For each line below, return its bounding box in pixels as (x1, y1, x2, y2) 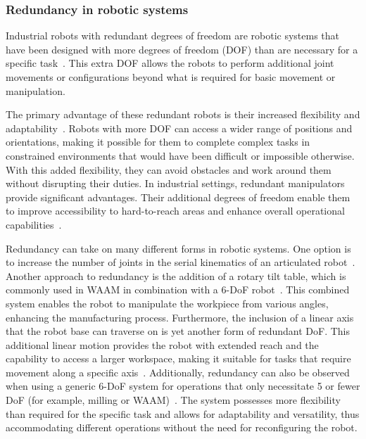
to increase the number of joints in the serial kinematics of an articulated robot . (6, 255, 355, 269)
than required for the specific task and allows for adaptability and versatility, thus (6, 406, 360, 421)
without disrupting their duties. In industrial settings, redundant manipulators (6, 176, 345, 191)
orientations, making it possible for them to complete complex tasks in (6, 134, 310, 149)
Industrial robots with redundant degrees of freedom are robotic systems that (6, 28, 340, 43)
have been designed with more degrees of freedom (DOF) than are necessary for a (6, 42, 358, 56)
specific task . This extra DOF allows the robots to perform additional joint (6, 56, 334, 70)
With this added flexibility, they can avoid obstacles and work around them (6, 162, 332, 177)
